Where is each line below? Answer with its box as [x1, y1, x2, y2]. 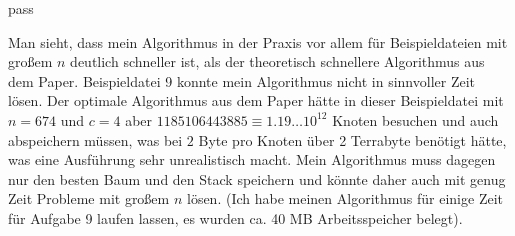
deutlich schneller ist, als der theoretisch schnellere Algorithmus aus [70, 51, 485, 72]
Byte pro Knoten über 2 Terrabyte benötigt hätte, [198, 129, 507, 150]
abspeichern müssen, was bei [8, 129, 183, 150]
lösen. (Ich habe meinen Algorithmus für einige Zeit [186, 188, 503, 209]
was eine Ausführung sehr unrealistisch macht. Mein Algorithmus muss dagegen [8, 149, 496, 170]
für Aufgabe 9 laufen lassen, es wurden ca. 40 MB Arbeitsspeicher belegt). [8, 207, 463, 228]
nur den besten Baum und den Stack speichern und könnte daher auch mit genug [8, 168, 506, 189]
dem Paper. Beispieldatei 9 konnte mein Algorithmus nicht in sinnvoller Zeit [8, 70, 476, 91]
